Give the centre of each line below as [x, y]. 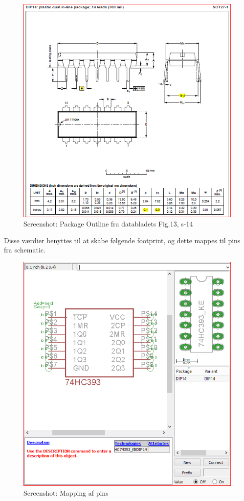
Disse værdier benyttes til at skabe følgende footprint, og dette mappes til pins [122, 240]
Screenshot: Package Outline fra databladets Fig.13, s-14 [108, 224]
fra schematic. [25, 250]
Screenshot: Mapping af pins [66, 492]
